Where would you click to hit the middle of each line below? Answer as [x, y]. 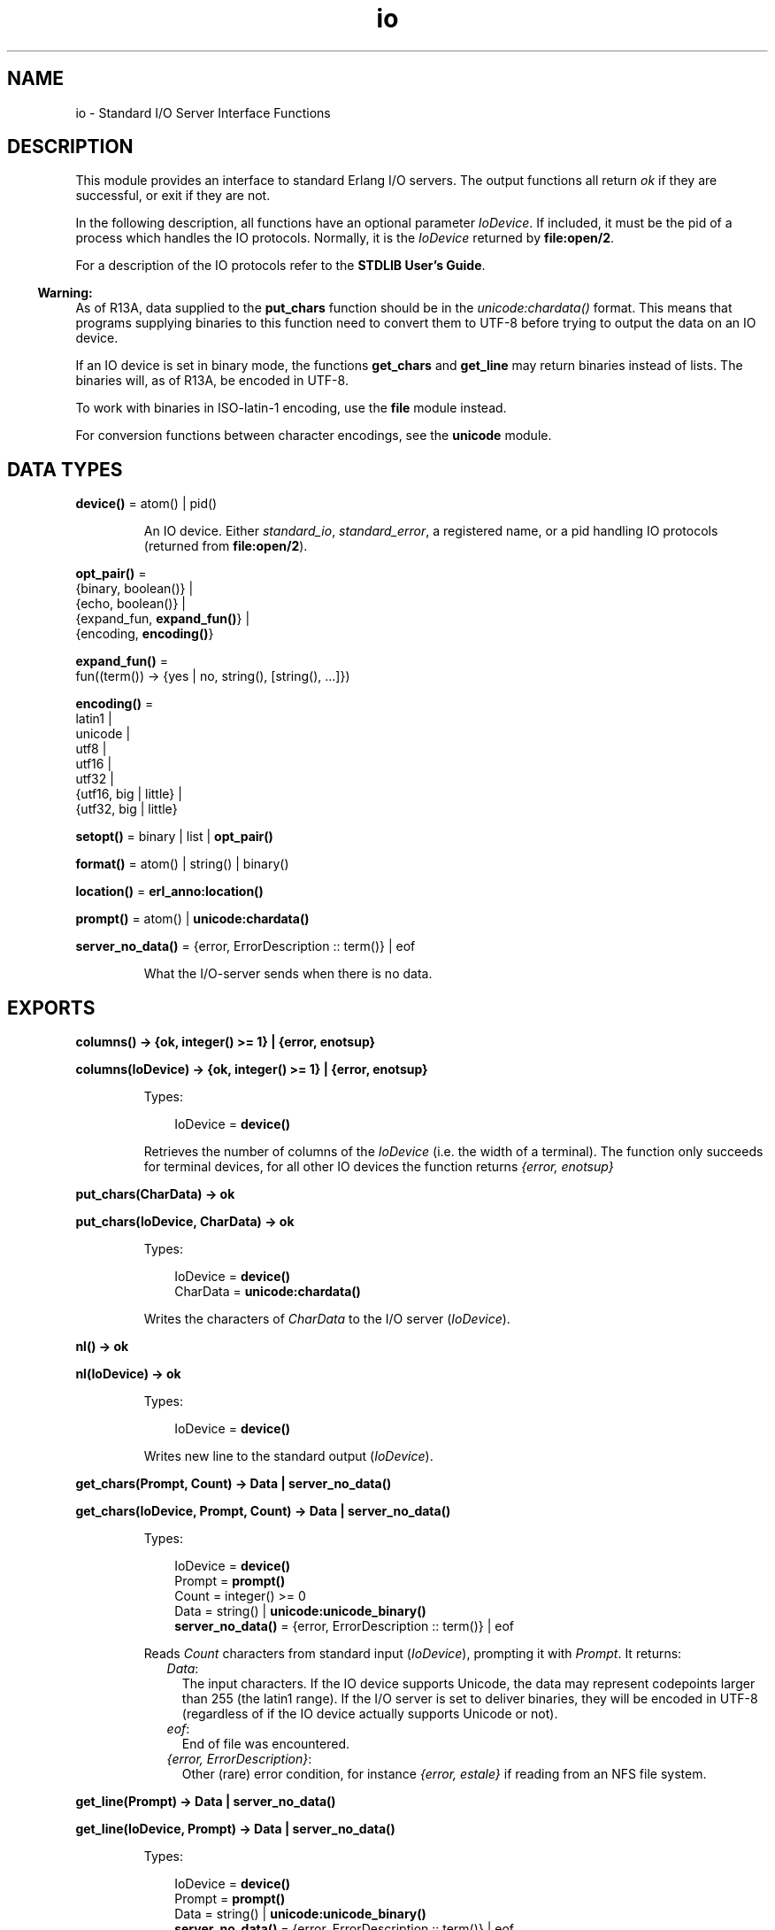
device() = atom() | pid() [146, 504]
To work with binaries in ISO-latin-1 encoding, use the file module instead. [291, 408]
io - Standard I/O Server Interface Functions [203, 112]
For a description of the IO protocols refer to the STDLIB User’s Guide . [280, 266]
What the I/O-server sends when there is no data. [288, 974]
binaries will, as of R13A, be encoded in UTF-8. [212, 381]
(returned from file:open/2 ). [226, 546]
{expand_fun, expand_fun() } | [163, 619]
